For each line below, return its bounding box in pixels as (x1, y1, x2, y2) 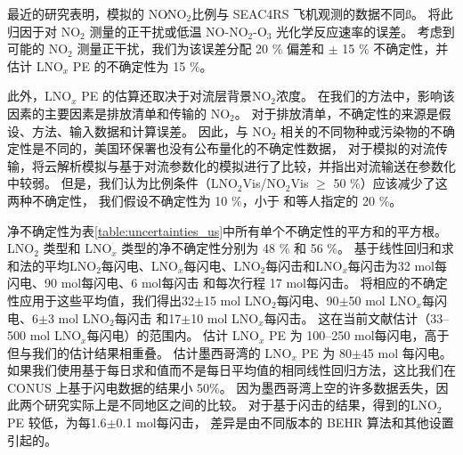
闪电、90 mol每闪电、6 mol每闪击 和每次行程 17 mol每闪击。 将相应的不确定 (7, 273, 448, 292)
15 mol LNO (203, 290, 272, 309)
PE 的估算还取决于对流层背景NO (81, 86, 272, 105)
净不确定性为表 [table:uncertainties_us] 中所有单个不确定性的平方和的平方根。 (7, 221, 448, 240)
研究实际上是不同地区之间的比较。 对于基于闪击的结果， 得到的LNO (44, 395, 437, 414)
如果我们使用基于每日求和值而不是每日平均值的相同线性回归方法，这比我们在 (7, 361, 456, 379)
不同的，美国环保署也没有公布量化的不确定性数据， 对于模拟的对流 (44, 139, 435, 158)
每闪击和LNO (265, 256, 343, 274)
